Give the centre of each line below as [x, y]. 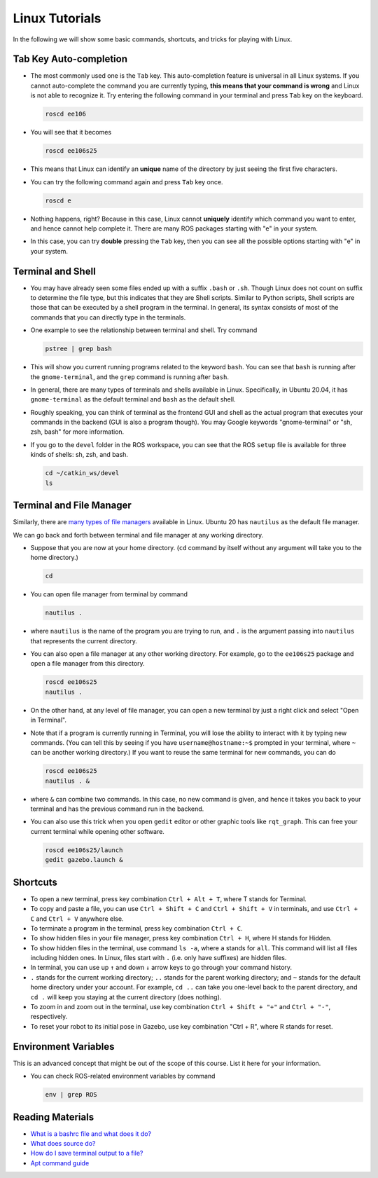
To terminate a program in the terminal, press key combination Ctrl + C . [136, 928]
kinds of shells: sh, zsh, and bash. [79, 455]
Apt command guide [60, 1163]
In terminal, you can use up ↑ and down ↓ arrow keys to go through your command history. [161, 968]
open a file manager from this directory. [87, 664]
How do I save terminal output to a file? [87, 1153]
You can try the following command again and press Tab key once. [127, 182]
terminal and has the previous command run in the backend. [117, 809]
